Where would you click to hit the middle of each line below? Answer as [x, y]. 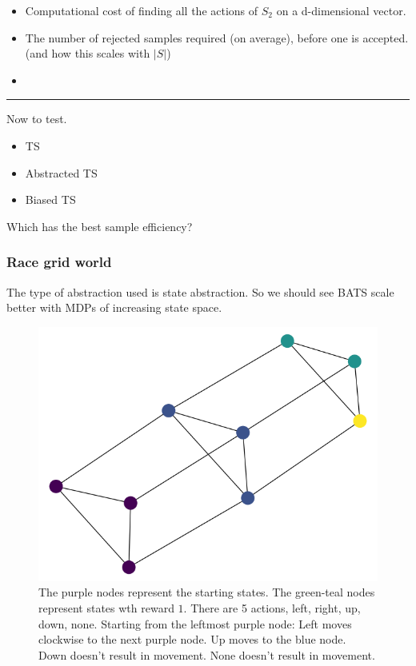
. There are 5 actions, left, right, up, [272, 607]
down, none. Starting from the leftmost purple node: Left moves [195, 623]
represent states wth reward [106, 607]
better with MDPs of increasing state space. [114, 307]
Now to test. [37, 119]
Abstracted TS [61, 172]
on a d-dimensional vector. [341, 10]
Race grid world [59, 262]
